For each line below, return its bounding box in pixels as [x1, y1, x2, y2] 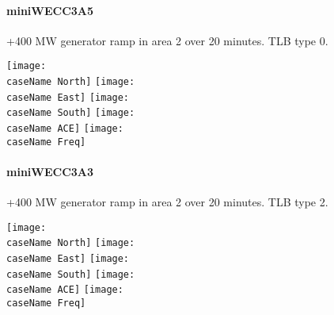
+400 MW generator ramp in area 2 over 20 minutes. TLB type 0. [6, 32, 328, 48]
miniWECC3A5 [6, 2, 94, 18]
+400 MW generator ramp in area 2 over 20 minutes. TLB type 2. [6, 194, 328, 210]
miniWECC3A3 [6, 163, 94, 179]
